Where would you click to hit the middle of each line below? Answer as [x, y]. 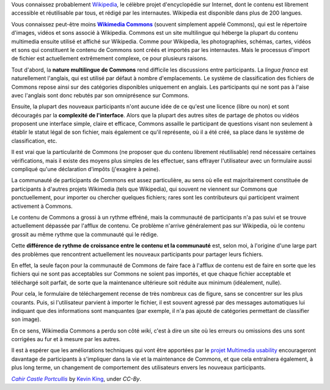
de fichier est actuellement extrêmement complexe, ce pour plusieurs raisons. [109, 59]
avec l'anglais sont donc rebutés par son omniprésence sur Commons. [100, 95]
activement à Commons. [42, 206]
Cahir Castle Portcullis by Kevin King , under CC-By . [76, 378]
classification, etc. [34, 141]
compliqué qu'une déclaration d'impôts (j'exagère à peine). [86, 169]
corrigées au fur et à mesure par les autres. [66, 339]
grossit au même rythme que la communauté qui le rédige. [85, 234]
